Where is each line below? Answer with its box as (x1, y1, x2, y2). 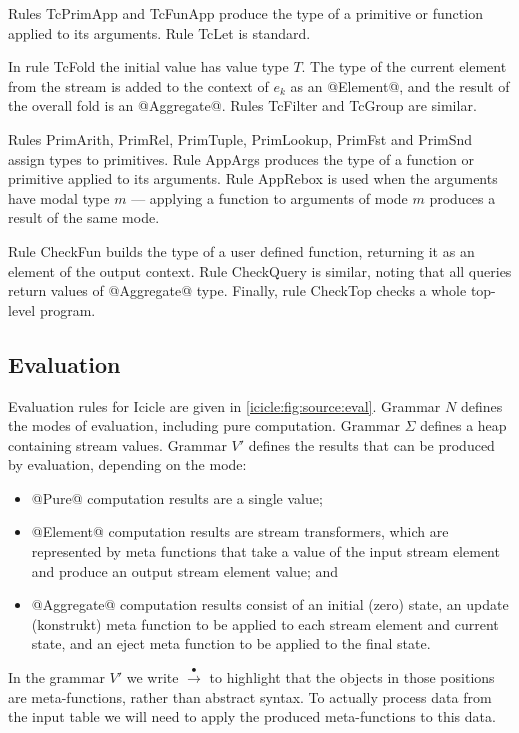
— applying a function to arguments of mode (131, 187, 408, 208)
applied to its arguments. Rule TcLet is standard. (8, 22, 311, 43)
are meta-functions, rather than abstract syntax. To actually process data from (8, 686, 492, 707)
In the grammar (8, 667, 105, 688)
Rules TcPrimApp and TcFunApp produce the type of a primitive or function (8, 3, 483, 23)
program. (39, 299, 96, 320)
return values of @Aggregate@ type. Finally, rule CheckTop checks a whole (8, 280, 467, 301)
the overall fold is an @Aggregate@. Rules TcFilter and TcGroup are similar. (8, 95, 477, 116)
